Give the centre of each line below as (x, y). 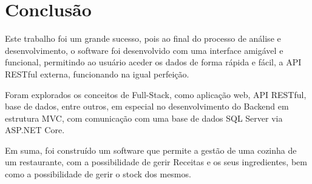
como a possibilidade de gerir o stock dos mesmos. (98, 174)
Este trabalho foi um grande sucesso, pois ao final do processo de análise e (143, 38)
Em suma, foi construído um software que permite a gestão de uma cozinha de (151, 150)
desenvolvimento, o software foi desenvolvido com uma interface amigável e (144, 50)
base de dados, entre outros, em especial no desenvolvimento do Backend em (147, 106)
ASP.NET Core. (35, 130)
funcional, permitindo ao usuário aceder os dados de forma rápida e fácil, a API (153, 62)
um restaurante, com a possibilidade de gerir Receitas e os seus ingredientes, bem (156, 162)
